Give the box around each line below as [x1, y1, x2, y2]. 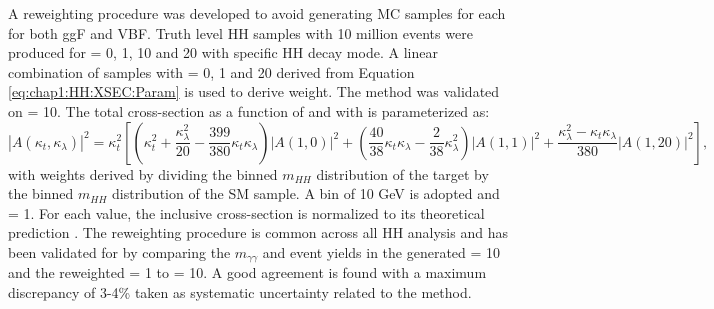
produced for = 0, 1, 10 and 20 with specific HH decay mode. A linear [8, 42, 438, 63]
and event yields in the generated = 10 [262, 241, 501, 262]
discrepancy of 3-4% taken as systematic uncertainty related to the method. [8, 281, 472, 302]
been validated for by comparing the [8, 241, 231, 262]
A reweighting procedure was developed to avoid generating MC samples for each [8, 3, 506, 23]
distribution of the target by [316, 163, 489, 184]
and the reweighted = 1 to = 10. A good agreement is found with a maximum [8, 262, 487, 283]
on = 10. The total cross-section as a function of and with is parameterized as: [8, 100, 490, 121]
